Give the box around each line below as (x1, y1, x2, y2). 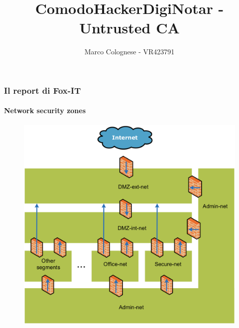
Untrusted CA (79, 17, 180, 38)
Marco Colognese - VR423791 (84, 46, 175, 57)
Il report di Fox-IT (4, 84, 81, 96)
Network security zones (4, 105, 86, 116)
